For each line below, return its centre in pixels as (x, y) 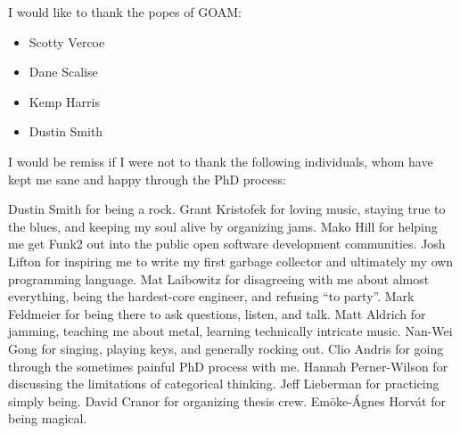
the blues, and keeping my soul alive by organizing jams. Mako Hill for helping (223, 226)
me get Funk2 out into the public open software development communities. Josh (227, 244)
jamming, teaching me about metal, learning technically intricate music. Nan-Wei (230, 331)
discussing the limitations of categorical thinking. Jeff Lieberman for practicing (224, 384)
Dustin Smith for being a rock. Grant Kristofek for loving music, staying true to (227, 209)
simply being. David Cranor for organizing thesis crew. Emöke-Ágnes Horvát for (227, 400)
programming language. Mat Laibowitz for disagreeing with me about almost (219, 278)
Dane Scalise (63, 72)
